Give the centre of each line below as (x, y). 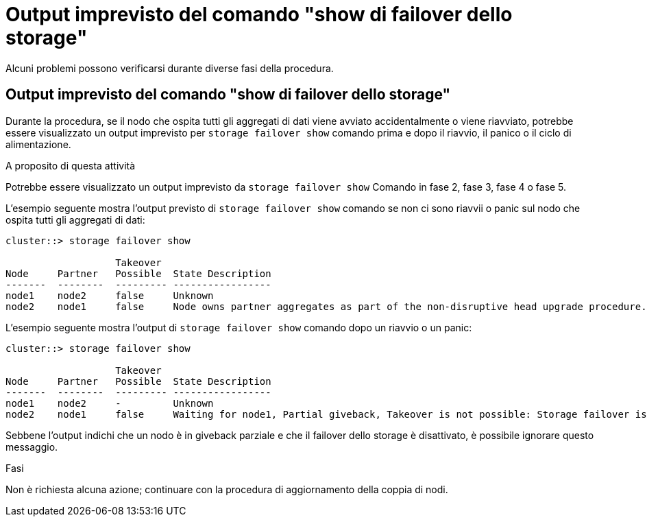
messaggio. (32, 447)
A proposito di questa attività (71, 165)
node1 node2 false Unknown (110, 295)
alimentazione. (38, 144)
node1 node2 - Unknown (110, 403)
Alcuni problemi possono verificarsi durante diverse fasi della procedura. (170, 68)
